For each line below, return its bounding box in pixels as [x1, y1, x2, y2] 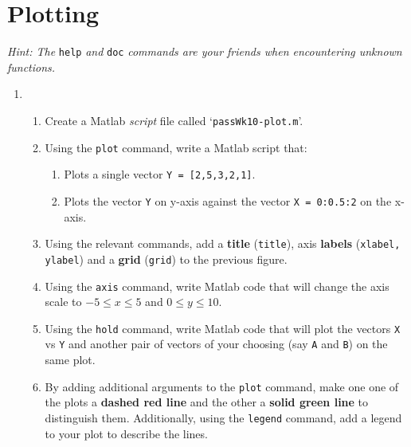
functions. [7, 58, 56, 75]
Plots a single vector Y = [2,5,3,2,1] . [64, 166, 256, 182]
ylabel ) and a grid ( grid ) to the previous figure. [45, 250, 288, 267]
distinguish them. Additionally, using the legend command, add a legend [45, 409, 402, 425]
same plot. [45, 351, 96, 368]
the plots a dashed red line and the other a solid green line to [45, 394, 369, 410]
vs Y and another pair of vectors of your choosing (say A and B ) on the [45, 335, 388, 352]
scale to [45, 293, 82, 310]
